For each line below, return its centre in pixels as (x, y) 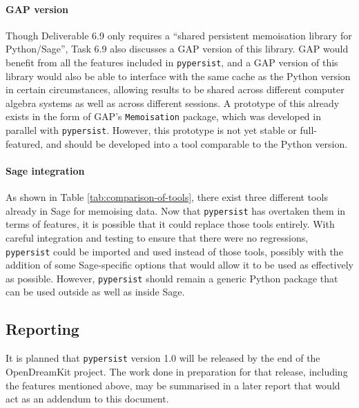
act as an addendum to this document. (87, 399)
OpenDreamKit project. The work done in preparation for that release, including (177, 371)
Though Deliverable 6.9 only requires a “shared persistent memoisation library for (179, 35)
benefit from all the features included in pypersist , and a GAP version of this (172, 62)
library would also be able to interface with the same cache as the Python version (178, 76)
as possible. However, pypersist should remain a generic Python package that (172, 278)
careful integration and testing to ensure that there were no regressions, (157, 237)
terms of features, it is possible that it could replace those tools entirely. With (170, 224)
